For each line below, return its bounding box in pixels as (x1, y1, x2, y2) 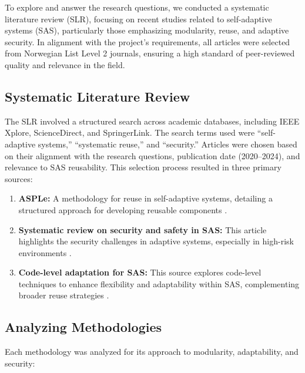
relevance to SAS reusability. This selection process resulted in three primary (5, 161, 281, 173)
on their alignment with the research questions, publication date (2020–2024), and (5, 149, 300, 162)
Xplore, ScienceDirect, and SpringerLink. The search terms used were (5, 126, 255, 139)
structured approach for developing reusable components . (18, 203, 227, 216)
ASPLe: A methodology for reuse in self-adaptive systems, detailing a (18, 192, 273, 204)
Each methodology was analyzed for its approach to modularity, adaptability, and (5, 345, 299, 358)
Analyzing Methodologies (5, 318, 162, 336)
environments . (18, 246, 72, 258)
